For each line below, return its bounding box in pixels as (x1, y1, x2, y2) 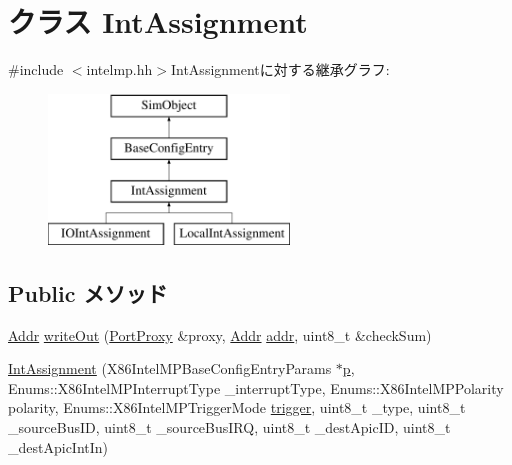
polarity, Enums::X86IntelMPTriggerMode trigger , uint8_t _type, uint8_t (8, 397, 466, 418)
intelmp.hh (86, 59, 153, 80)
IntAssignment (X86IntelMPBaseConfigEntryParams (8, 358, 332, 379)
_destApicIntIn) (8, 436, 109, 457)
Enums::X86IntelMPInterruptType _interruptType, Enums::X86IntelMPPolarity (8, 377, 504, 398)
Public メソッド (8, 277, 168, 308)
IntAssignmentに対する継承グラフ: (170, 59, 390, 80)
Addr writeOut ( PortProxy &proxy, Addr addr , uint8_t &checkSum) (8, 324, 432, 345)
